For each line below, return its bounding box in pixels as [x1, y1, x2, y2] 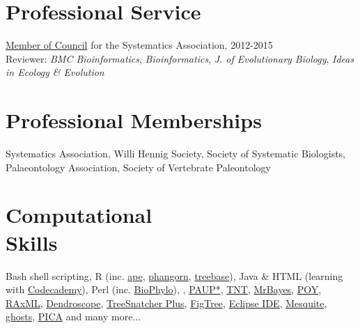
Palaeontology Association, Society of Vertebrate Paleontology [6, 159, 271, 174]
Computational [6, 201, 152, 229]
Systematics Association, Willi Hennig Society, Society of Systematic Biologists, [6, 146, 345, 161]
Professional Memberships [6, 106, 262, 134]
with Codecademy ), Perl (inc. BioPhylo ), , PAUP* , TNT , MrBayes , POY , [6, 282, 322, 297]
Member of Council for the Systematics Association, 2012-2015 [6, 38, 273, 52]
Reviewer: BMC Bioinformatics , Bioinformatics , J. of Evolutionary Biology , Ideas [6, 51, 354, 65]
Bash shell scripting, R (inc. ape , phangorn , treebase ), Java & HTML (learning [6, 268, 343, 283]
